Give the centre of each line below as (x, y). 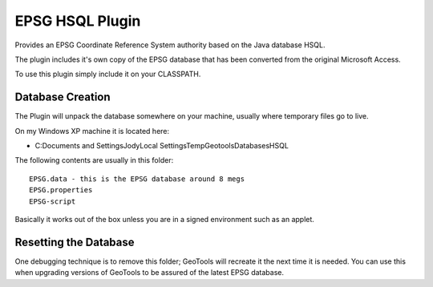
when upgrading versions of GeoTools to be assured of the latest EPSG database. (150, 273)
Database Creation (63, 97)
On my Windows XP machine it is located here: (92, 131)
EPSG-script (53, 201)
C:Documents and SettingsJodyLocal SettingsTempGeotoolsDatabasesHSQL (162, 146)
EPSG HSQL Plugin (78, 21)
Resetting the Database (75, 242)
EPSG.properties (61, 190)
